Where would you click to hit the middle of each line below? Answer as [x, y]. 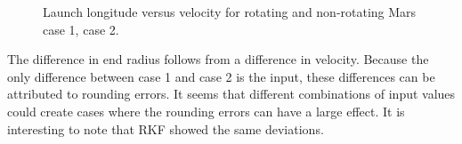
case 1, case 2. [81, 29]
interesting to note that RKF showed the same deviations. [166, 128]
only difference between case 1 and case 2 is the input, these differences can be [221, 76]
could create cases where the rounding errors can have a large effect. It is [206, 111]
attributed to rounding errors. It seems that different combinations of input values [231, 94]
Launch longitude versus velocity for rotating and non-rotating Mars [230, 12]
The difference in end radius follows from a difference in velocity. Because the [218, 59]
